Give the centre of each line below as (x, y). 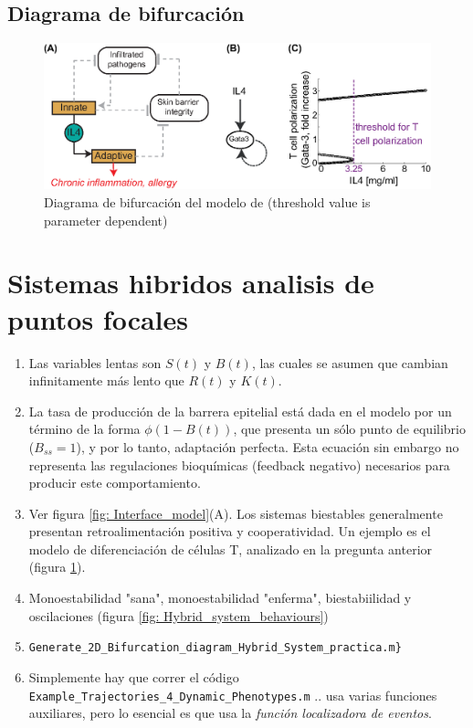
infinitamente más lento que (106, 380)
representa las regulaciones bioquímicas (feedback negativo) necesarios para (239, 464)
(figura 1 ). (57, 567)
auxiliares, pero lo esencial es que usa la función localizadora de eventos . (230, 713)
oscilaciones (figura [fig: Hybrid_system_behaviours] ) (179, 615)
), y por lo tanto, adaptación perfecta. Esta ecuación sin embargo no (268, 446)
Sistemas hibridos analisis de (191, 283)
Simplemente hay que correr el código (134, 676)
